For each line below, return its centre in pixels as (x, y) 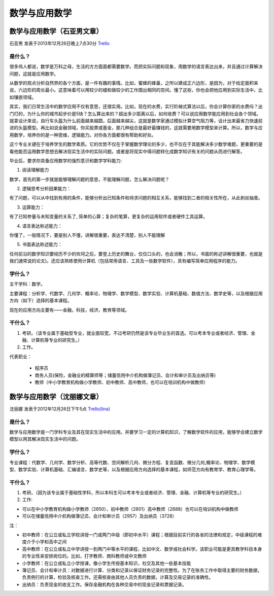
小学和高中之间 (51, 542)
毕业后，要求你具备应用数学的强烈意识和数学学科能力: (66, 160)
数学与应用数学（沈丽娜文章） (56, 396)
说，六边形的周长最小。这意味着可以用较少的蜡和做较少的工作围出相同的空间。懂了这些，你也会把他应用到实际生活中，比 (136, 90)
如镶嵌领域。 (23, 97)
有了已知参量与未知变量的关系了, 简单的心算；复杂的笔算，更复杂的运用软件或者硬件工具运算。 (108, 217)
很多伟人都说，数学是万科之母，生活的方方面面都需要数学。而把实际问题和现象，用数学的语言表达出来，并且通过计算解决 (136, 66)
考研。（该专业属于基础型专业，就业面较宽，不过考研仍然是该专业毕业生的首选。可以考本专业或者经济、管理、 (136, 333)
